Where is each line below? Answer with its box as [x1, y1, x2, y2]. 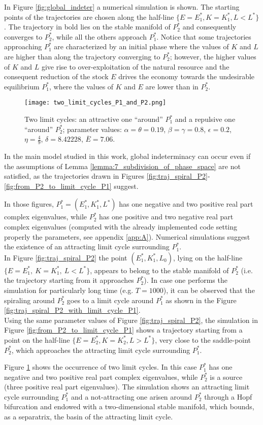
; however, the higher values [170, 51, 256, 61]
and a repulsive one [175, 114, 236, 124]
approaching [4, 41, 42, 52]
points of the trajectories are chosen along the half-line [4, 11, 174, 22]
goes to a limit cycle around [67, 295, 154, 305]
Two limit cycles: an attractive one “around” [24, 114, 163, 124]
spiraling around [4, 295, 55, 305]
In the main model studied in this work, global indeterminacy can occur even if [4, 151, 251, 161]
